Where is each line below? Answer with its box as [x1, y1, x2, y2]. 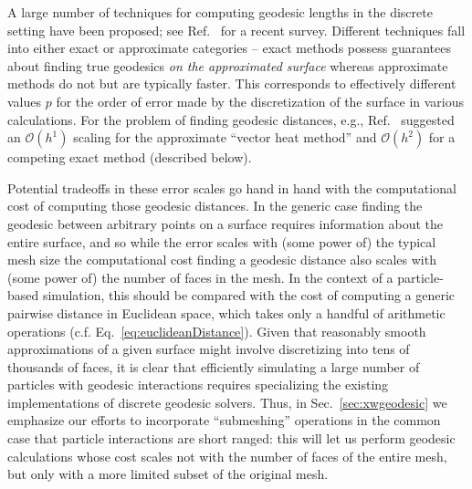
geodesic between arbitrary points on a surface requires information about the [7, 213, 443, 233]
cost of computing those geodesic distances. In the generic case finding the [7, 196, 423, 215]
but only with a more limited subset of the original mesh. [7, 464, 329, 484]
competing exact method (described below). [7, 148, 252, 167]
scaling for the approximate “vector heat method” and [73, 128, 377, 147]
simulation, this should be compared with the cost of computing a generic [42, 286, 456, 305]
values [7, 91, 42, 110]
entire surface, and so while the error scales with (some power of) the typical [7, 232, 436, 251]
